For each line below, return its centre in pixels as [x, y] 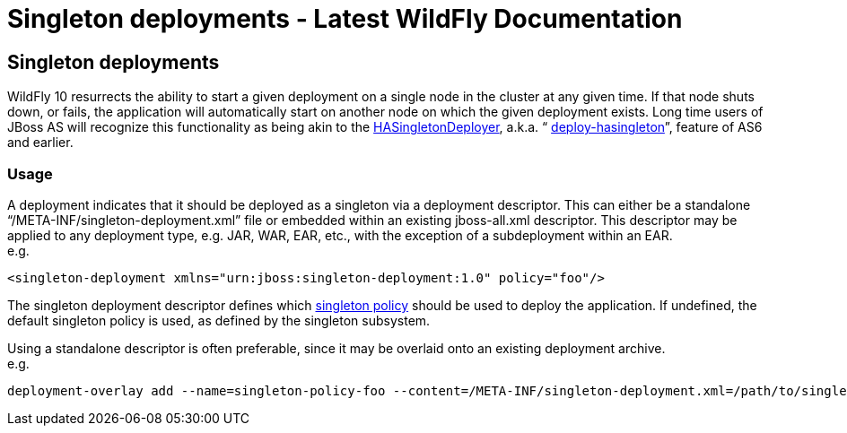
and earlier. [40, 143]
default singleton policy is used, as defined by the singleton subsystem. [219, 320]
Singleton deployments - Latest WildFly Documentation [345, 19]
